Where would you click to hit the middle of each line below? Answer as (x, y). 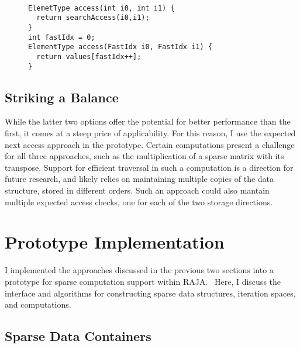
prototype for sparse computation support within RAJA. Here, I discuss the (143, 281)
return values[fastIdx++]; (89, 56)
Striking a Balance (62, 97)
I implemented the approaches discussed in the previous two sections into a (139, 270)
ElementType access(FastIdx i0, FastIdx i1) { (120, 47)
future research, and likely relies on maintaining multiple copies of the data (139, 179)
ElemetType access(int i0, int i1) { (101, 8)
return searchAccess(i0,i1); (93, 18)
